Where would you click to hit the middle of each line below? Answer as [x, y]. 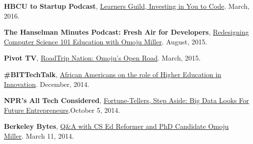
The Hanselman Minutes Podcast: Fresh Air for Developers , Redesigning [126, 32]
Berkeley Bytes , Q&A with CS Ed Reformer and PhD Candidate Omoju [116, 126]
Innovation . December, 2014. [47, 84]
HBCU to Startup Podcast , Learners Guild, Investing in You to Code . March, [127, 6]
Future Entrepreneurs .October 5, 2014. [62, 110]
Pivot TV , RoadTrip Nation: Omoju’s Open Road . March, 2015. [102, 58]
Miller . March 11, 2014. [39, 135]
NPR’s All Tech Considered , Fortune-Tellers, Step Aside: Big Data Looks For [126, 100]
